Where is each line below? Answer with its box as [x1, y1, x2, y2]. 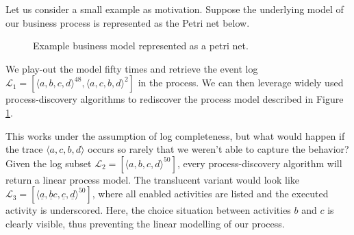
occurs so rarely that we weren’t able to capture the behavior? [88, 142, 349, 156]
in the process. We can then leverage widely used [138, 75, 344, 90]
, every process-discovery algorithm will [177, 156, 342, 170]
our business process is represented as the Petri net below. [5, 15, 250, 29]
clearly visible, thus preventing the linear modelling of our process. [5, 216, 285, 230]
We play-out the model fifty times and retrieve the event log [5, 61, 258, 75]
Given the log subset [5, 156, 92, 170]
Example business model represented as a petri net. [33, 38, 249, 53]
